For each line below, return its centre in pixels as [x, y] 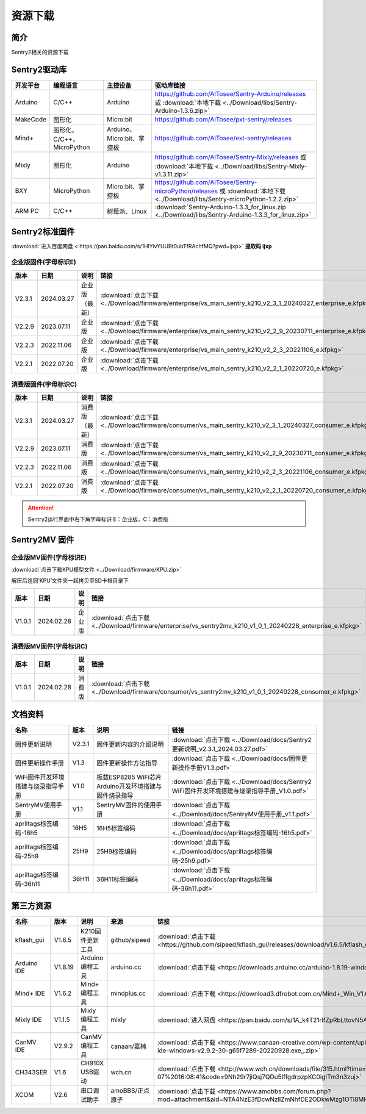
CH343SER [31, 1073]
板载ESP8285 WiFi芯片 [129, 777]
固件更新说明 [33, 744]
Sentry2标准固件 [43, 232]
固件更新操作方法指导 [127, 763]
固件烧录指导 [115, 795]
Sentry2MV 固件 [43, 540]
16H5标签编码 [116, 828]
